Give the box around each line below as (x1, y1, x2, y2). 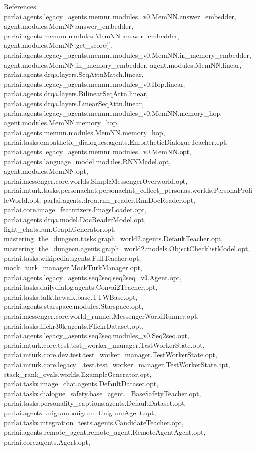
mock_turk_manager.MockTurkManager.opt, (4, 262, 142, 273)
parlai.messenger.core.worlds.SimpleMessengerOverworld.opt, (4, 175, 188, 186)
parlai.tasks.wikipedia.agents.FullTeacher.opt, (4, 253, 141, 263)
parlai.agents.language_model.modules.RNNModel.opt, (4, 156, 171, 166)
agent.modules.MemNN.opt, (4, 166, 88, 176)
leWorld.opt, (4, 194, 41, 205)
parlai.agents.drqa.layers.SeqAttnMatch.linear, (4, 69, 144, 79)
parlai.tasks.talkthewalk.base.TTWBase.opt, (4, 291, 138, 301)
